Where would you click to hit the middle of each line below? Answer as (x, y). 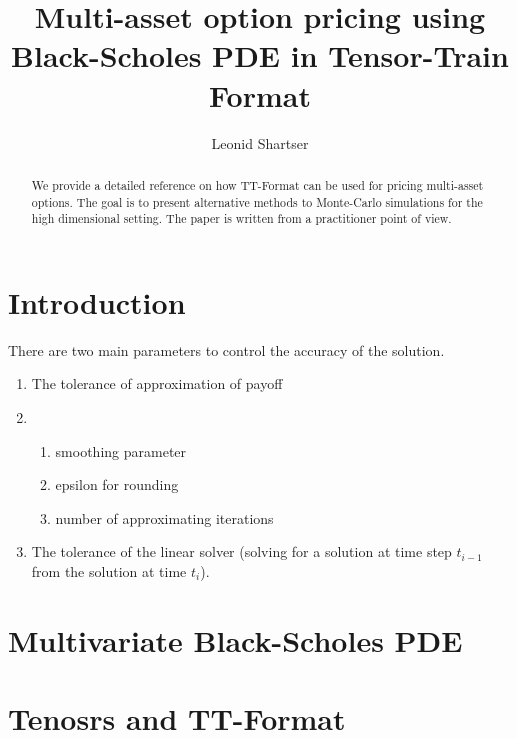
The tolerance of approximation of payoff (157, 383)
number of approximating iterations (164, 517)
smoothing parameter (121, 450)
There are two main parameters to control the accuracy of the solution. (226, 349)
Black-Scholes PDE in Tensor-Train (260, 55)
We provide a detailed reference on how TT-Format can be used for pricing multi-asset (257, 184)
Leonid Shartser (260, 142)
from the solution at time (109, 570)
